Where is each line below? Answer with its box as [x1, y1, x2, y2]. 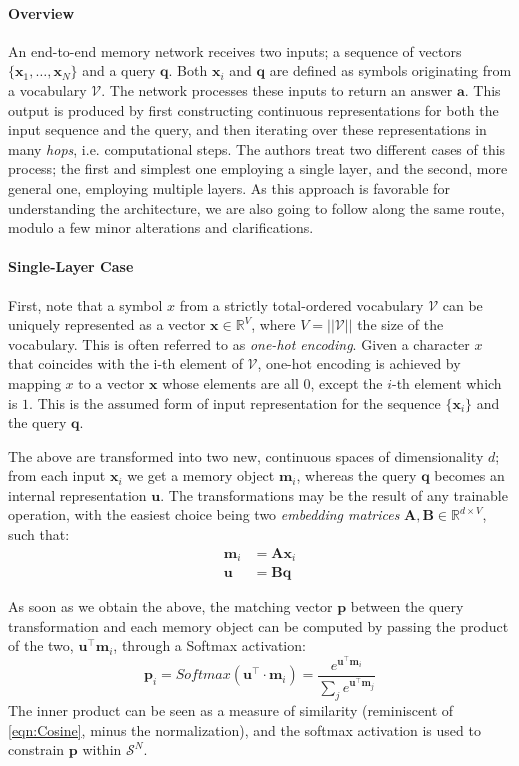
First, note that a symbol [8, 294, 163, 315]
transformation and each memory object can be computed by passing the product [8, 615, 509, 636]
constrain [8, 739, 65, 760]
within [82, 739, 122, 760]
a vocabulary [8, 79, 87, 100]
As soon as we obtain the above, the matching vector [8, 596, 333, 617]
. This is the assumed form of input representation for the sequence [29, 392, 441, 413]
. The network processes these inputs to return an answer [101, 79, 453, 100]
